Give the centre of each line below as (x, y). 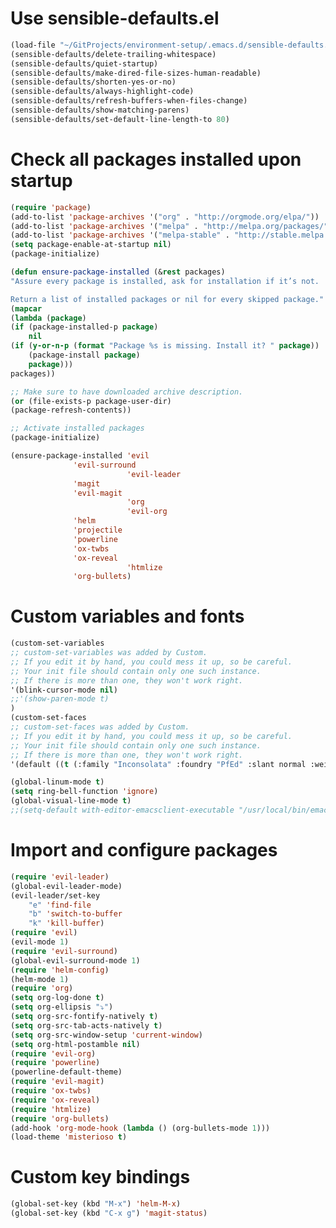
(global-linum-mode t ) (57, 782)
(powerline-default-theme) (66, 1072)
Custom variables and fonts (127, 616)
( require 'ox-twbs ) (51, 1091)
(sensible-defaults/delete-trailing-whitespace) (113, 54)
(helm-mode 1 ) (40, 979)
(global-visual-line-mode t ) (71, 801)
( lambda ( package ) (48, 318)
